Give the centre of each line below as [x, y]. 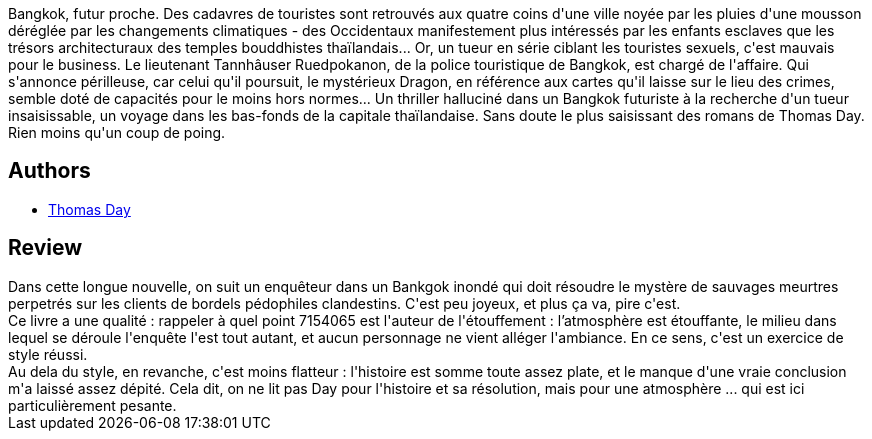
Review [45, 248]
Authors [49, 171]
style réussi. [48, 354]
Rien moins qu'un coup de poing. [117, 132]
